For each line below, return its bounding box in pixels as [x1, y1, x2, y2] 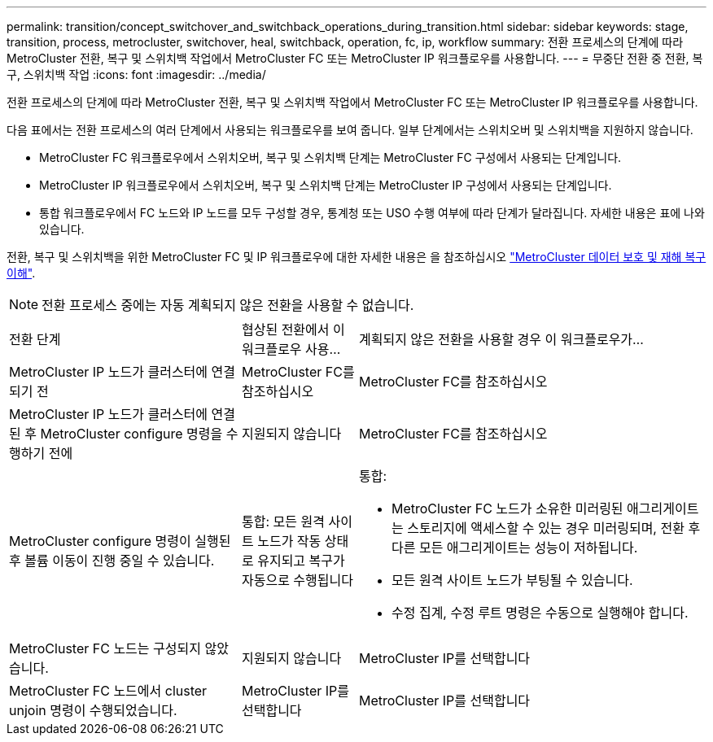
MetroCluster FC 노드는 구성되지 [9, 640, 201, 657]
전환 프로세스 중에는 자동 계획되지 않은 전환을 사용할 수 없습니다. [42, 297, 414, 313]
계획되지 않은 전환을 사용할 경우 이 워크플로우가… [358, 331, 644, 347]
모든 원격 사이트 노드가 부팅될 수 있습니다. [391, 572, 633, 588]
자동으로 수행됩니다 [241, 572, 353, 588]
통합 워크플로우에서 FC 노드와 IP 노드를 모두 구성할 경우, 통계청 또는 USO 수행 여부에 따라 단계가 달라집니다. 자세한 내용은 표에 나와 [39, 206, 705, 220]
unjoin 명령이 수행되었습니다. [9, 702, 177, 718]
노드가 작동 [257, 533, 322, 549]
